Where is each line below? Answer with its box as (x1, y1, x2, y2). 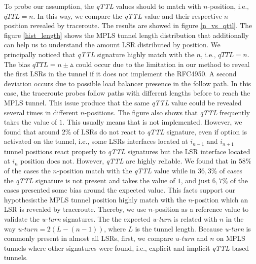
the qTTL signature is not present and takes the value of (4, 175, 176, 185)
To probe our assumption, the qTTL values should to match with (4, 1, 201, 11)
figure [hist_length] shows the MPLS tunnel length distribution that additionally (4, 30, 249, 40)
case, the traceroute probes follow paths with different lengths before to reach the (4, 88, 251, 98)
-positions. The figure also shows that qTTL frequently (84, 107, 250, 117)
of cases (219, 165, 243, 175)
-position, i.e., (207, 1, 249, 11)
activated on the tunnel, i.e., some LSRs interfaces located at (4, 136, 188, 146)
